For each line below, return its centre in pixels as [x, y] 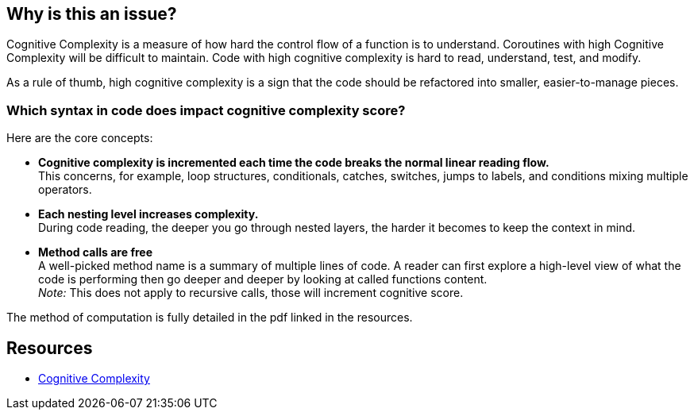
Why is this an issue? [92, 14]
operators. [65, 190]
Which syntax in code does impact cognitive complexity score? [206, 110]
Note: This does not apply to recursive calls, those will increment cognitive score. [251, 293]
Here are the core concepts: [80, 138]
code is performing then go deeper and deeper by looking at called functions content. [263, 279]
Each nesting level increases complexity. [148, 214]
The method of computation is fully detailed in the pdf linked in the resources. [210, 318]
